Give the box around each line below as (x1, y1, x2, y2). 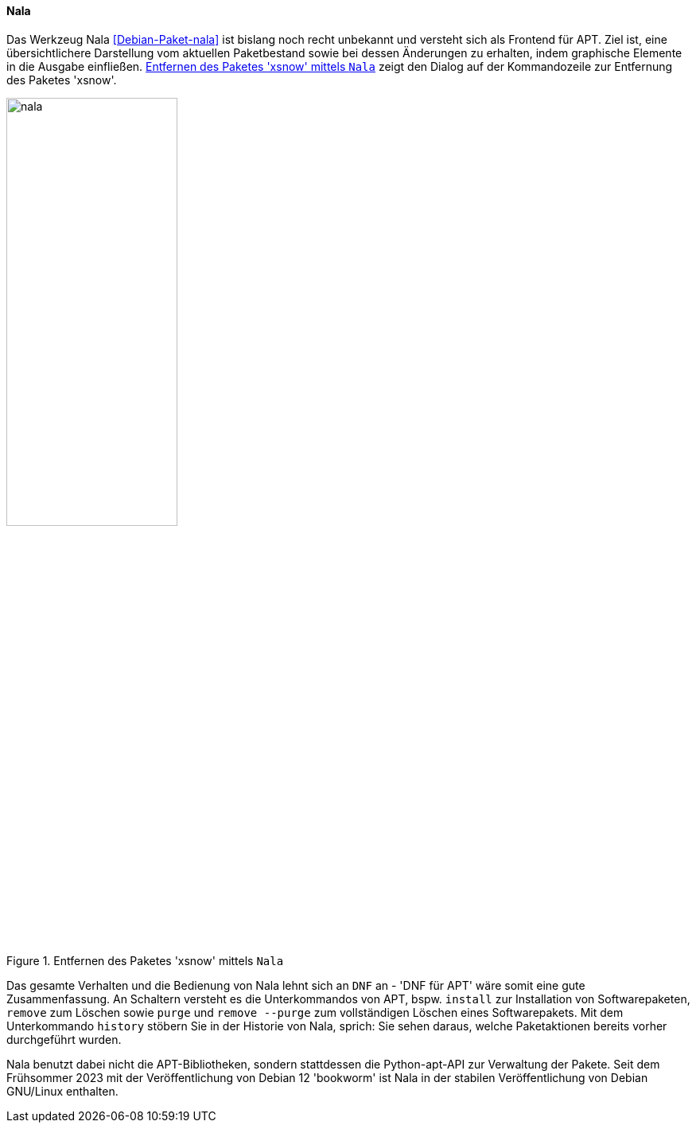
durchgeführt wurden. (6, 1032, 122, 1046)
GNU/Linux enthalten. (6, 1084, 119, 1098)
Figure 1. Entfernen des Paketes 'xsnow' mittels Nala (6, 953, 284, 967)
